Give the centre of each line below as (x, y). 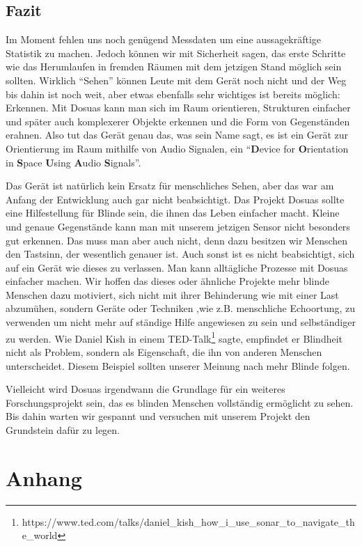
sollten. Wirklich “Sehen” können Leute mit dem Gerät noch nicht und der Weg (176, 80)
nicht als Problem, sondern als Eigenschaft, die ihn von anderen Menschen (164, 351)
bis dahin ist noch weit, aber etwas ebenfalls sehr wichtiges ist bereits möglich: (173, 94)
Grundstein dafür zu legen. (63, 429)
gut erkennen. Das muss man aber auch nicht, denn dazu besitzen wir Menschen (177, 240)
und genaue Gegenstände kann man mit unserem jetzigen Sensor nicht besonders (178, 226)
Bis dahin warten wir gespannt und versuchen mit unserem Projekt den (158, 416)
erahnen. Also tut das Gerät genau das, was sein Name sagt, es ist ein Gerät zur (177, 135)
